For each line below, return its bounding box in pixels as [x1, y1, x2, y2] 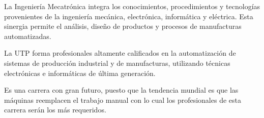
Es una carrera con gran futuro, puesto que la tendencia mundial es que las [4, 85, 239, 95]
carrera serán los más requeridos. [4, 104, 106, 115]
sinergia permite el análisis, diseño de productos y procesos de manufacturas [4, 21, 242, 31]
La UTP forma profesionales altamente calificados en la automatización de [4, 48, 236, 58]
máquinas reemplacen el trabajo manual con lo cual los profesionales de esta [4, 94, 241, 105]
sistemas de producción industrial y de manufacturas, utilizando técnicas [4, 57, 230, 68]
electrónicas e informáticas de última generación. [4, 67, 156, 78]
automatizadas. [4, 30, 51, 41]
